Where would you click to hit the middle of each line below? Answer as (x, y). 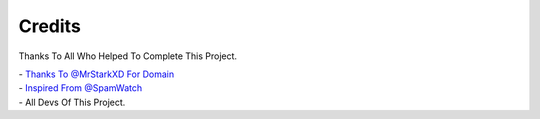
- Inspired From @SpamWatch (80, 88)
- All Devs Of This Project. (72, 102)
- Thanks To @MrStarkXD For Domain (96, 74)
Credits (50, 26)
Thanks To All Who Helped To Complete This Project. (128, 56)
